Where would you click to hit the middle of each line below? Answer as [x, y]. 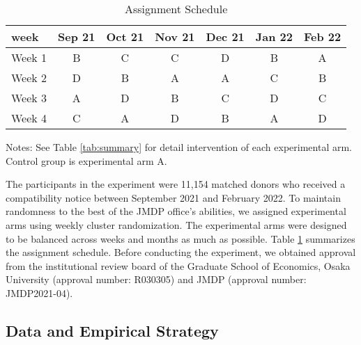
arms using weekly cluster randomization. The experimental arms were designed [176, 224]
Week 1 [29, 57]
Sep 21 [77, 37]
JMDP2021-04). [39, 292]
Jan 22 [274, 37]
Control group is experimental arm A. [86, 160]
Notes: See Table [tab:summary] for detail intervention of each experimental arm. [179, 147]
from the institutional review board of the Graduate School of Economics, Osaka [178, 265]
